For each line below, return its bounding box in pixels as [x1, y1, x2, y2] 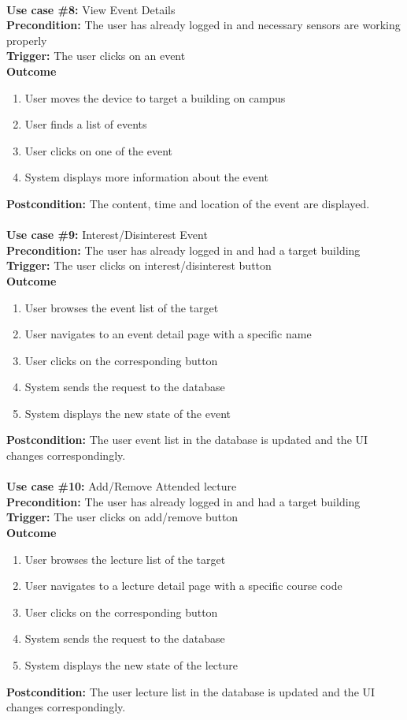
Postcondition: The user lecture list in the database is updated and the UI [6, 683, 376, 699]
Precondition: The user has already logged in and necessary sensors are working [6, 17, 401, 33]
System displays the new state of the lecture [24, 657, 238, 673]
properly [6, 32, 47, 48]
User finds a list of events [24, 116, 147, 132]
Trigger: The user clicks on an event [6, 47, 186, 64]
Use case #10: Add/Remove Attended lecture [6, 478, 237, 494]
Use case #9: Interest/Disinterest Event [6, 226, 208, 243]
